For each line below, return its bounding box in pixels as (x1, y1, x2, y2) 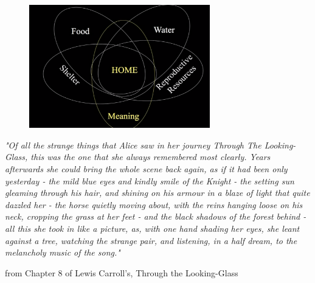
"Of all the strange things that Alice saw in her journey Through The (5, 138, 261, 151)
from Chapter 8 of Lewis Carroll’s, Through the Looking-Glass (5, 266, 238, 279)
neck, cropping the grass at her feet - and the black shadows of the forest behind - (5, 210, 306, 223)
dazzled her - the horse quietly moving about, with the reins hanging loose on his (5, 198, 303, 211)
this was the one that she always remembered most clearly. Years (30, 150, 271, 163)
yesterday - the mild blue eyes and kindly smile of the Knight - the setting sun (5, 174, 294, 187)
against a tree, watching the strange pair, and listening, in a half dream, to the (5, 234, 297, 246)
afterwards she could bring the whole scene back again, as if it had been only (5, 162, 288, 175)
